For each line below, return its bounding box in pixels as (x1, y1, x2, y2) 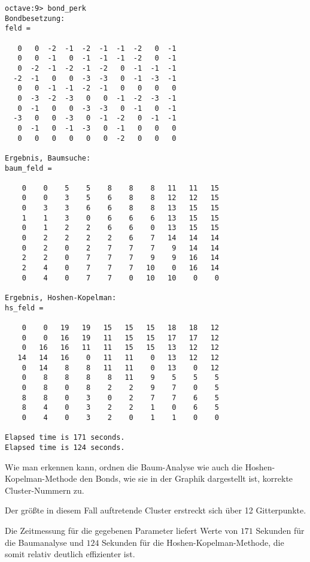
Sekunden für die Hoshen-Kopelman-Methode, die (102, 536, 284, 548)
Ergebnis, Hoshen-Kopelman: (5, 294, 117, 303)
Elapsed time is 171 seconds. (5, 433, 125, 442)
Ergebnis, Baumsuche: (5, 153, 91, 162)
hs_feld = (5, 303, 44, 312)
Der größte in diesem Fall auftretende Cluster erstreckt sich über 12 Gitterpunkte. (5, 504, 306, 516)
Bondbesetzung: (5, 14, 65, 23)
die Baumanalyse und (5, 536, 84, 548)
